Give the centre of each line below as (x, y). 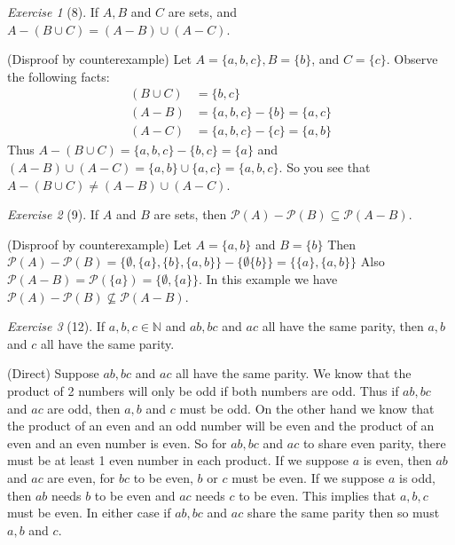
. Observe (412, 59)
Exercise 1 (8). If (53, 12)
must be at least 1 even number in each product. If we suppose (178, 460)
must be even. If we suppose (308, 477)
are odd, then (84, 408)
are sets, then (190, 214)
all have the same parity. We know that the (294, 373)
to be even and (135, 495)
